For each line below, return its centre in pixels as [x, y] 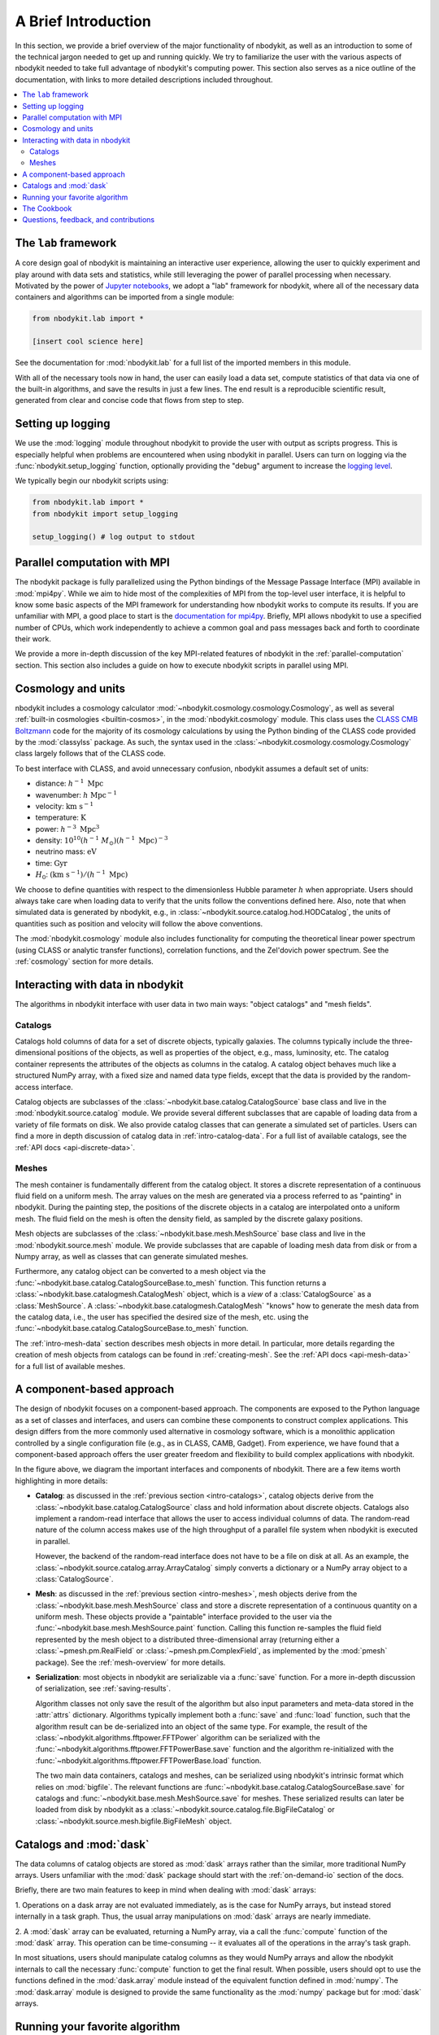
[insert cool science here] [88, 341]
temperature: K [61, 817]
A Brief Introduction [83, 21]
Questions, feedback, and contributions [88, 220]
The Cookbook [47, 208]
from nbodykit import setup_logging [105, 514]
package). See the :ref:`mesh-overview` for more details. [130, 1662]
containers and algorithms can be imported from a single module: [125, 297]
